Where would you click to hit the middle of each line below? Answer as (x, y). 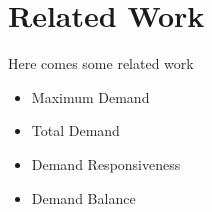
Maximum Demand (90, 96)
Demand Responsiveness (106, 163)
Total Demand (75, 130)
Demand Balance (83, 197)
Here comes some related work (101, 63)
